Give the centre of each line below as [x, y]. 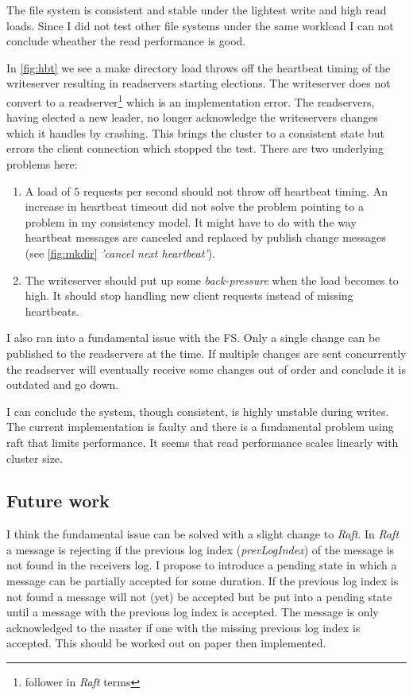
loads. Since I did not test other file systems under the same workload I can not [200, 25]
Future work [58, 501]
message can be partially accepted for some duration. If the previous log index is [203, 581]
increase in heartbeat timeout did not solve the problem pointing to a [194, 206]
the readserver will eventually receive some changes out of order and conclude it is [206, 369]
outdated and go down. [63, 384]
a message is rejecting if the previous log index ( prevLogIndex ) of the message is [201, 549]
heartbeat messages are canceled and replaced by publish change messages [205, 237]
